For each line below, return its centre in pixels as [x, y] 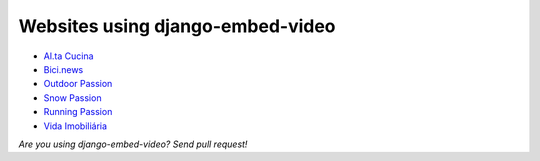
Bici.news [63, 69]
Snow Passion [72, 97]
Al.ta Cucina [68, 56]
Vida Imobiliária [75, 126]
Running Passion [78, 112]
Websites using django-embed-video [177, 26]
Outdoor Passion [78, 84]
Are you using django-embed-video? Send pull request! [133, 144]
